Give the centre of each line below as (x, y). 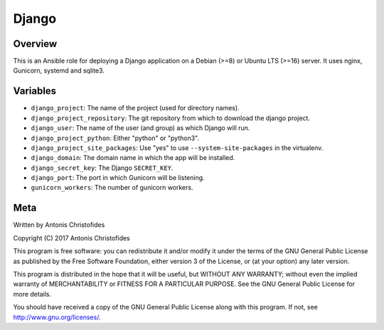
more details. (32, 294)
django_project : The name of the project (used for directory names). (135, 108)
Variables (35, 91)
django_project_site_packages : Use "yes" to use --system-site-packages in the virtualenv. (177, 148)
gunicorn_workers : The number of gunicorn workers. (112, 188)
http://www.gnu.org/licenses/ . (57, 317)
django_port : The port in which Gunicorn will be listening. (118, 178)
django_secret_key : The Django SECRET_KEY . (102, 168)
